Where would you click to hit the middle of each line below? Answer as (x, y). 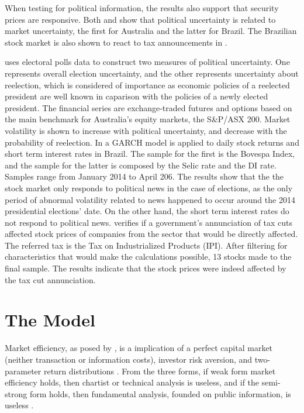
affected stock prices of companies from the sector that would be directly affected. (151, 234)
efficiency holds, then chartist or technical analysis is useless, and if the (132, 382)
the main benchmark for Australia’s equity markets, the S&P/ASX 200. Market (148, 119)
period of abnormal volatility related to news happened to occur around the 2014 (150, 199)
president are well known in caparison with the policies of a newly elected (137, 96)
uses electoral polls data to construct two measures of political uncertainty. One (147, 62)
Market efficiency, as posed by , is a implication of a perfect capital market (139, 348)
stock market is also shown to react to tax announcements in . (116, 42)
